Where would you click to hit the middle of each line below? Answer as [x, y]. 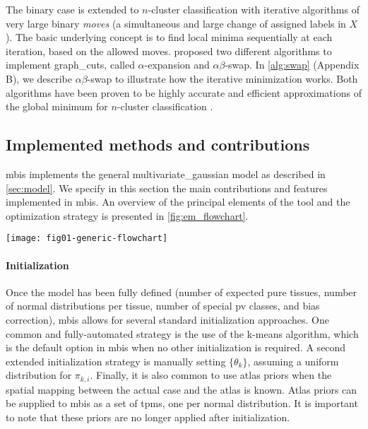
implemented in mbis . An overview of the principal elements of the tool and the [178, 202]
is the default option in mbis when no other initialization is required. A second [176, 347]
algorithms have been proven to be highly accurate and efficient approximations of [184, 92]
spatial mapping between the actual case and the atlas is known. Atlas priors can [182, 389]
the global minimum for [57, 106]
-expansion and [177, 65]
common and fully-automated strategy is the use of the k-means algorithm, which [182, 333]
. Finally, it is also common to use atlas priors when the [211, 375]
